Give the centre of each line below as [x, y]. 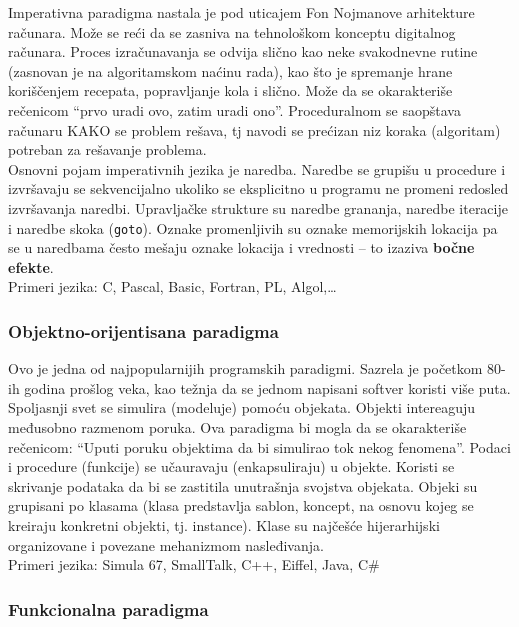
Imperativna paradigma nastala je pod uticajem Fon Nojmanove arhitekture [241, 12]
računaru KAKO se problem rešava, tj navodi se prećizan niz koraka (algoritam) [254, 129]
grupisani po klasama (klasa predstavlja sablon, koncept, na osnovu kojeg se [241, 505]
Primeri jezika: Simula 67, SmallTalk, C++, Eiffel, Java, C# [194, 564]
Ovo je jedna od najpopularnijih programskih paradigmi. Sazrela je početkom [245, 368]
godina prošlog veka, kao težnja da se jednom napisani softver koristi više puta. [267, 387]
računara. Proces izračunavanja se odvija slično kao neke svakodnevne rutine [243, 51]
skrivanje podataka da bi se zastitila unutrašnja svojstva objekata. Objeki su [243, 485]
